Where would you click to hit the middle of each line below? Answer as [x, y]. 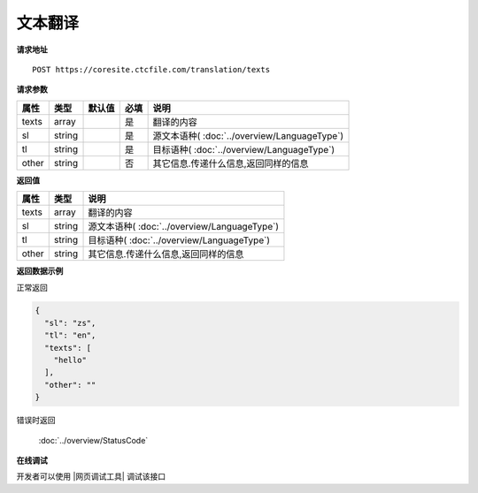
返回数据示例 [40, 271]
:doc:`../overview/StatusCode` [93, 440]
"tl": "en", [70, 335]
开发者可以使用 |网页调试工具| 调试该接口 [91, 476]
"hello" [70, 360]
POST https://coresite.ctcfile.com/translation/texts [151, 69]
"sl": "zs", [70, 323]
